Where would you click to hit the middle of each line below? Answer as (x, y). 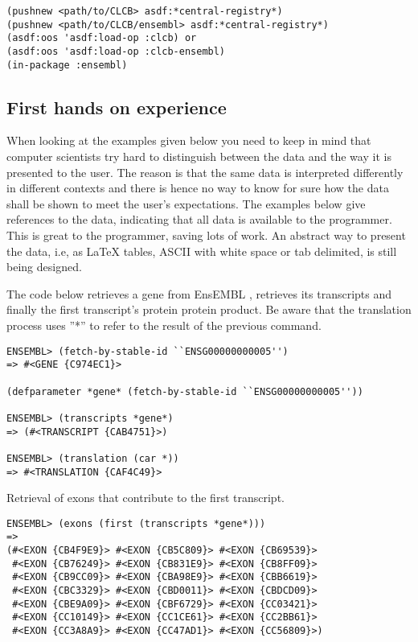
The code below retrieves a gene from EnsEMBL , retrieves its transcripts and (199, 293)
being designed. (44, 267)
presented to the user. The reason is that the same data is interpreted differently (205, 172)
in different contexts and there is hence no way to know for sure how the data (198, 188)
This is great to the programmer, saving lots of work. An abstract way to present (206, 235)
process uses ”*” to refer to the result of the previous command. (164, 325)
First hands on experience (117, 107)
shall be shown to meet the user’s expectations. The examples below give (186, 203)
